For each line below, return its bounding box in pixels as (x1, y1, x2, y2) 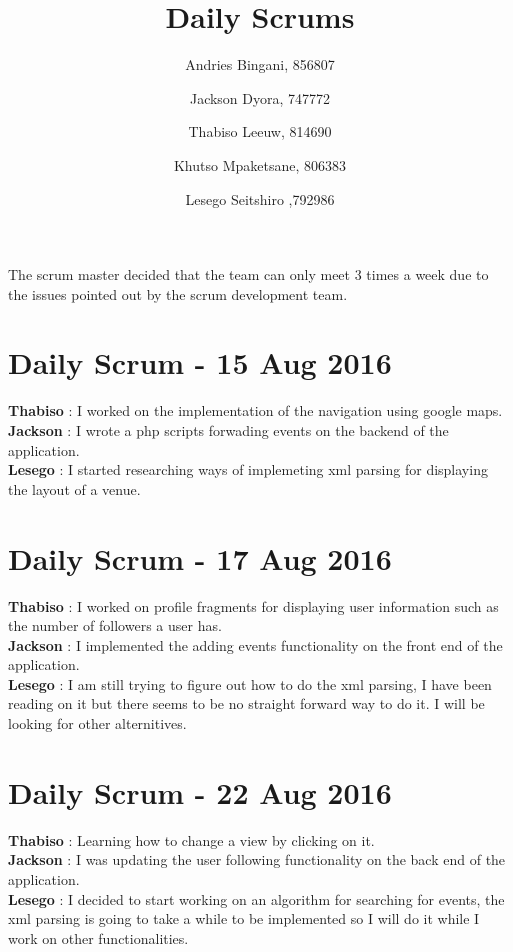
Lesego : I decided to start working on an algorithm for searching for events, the (8, 888, 505, 909)
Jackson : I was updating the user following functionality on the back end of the (8, 849, 506, 870)
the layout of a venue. (8, 478, 141, 499)
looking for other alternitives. (8, 713, 187, 734)
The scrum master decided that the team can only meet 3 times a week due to (8, 264, 489, 285)
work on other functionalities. (8, 927, 189, 948)
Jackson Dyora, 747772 (189, 87, 331, 108)
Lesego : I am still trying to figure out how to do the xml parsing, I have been (8, 673, 492, 694)
